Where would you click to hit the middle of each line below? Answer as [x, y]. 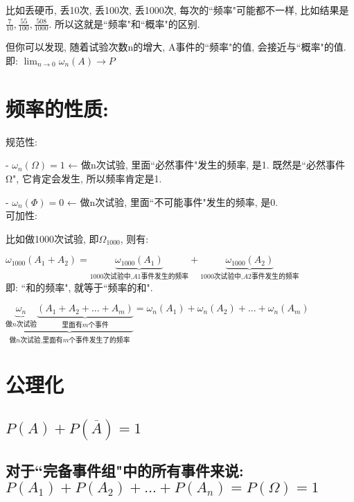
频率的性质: [57, 108]
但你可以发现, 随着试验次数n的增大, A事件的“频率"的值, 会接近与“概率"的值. [176, 47]
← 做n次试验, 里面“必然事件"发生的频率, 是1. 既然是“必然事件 [206, 165]
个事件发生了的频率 [99, 340]
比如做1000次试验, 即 [52, 238]
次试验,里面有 [42, 340]
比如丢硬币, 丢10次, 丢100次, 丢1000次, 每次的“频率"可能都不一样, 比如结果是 [177, 10]
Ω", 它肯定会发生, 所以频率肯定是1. [84, 178]
